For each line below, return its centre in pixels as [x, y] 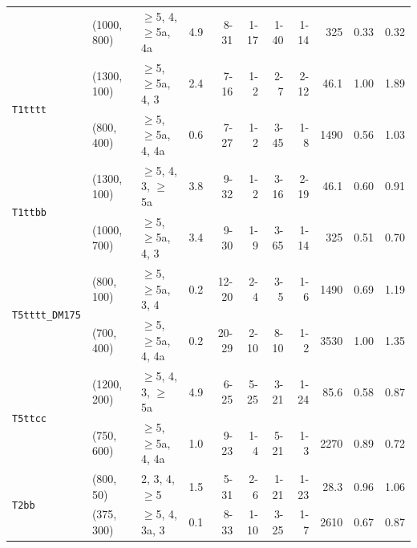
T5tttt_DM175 [47, 316]
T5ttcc [29, 418]
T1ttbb [29, 213]
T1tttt [29, 110]
